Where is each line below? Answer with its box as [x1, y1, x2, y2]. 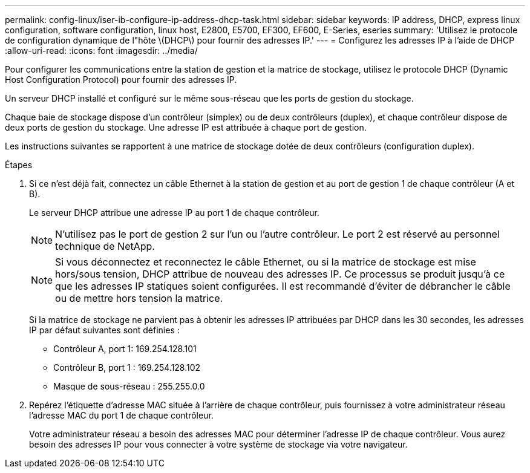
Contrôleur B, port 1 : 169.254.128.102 [53, 362, 201, 373]
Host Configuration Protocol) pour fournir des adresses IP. [5, 74, 237, 85]
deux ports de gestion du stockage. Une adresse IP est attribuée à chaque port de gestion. [5, 122, 367, 132]
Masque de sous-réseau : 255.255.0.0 [53, 381, 205, 391]
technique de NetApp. [55, 240, 155, 252]
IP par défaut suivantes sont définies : [29, 325, 180, 335]
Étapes [5, 160, 33, 170]
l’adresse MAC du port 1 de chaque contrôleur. [29, 410, 214, 420]
